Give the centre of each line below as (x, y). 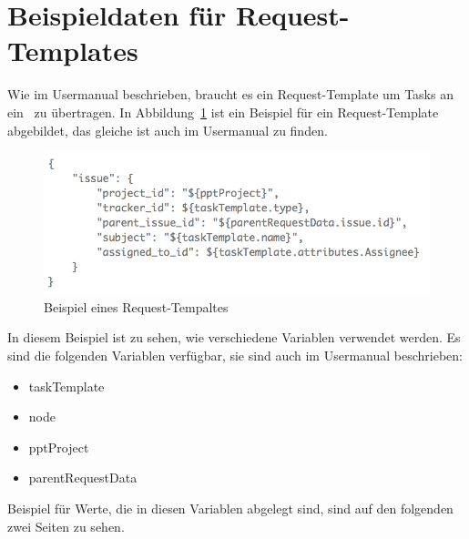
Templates (73, 51)
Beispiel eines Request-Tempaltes (136, 306)
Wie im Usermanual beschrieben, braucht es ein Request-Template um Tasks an (230, 94)
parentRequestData (83, 478)
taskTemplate (66, 386)
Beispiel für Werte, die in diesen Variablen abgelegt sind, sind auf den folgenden (230, 508)
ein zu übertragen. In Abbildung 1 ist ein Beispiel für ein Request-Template (223, 112)
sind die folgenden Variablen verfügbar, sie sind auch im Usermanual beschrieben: (235, 356)
